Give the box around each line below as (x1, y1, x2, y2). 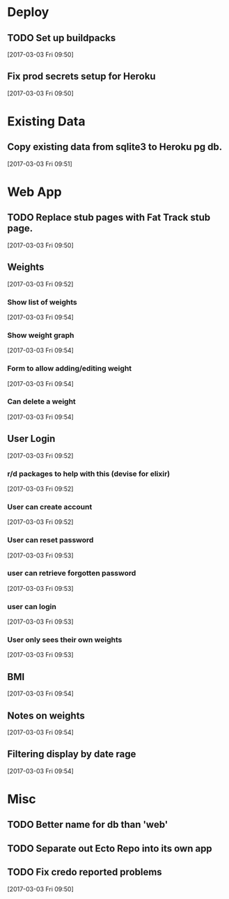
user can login (7, 601, 57, 611)
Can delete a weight (7, 397, 77, 406)
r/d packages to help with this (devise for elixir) (7, 468, 171, 478)
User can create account (7, 502, 93, 512)
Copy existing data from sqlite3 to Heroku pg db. (7, 141, 223, 153)
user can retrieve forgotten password (7, 569, 136, 578)
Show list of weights (7, 297, 78, 307)
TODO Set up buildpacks (7, 32, 116, 44)
